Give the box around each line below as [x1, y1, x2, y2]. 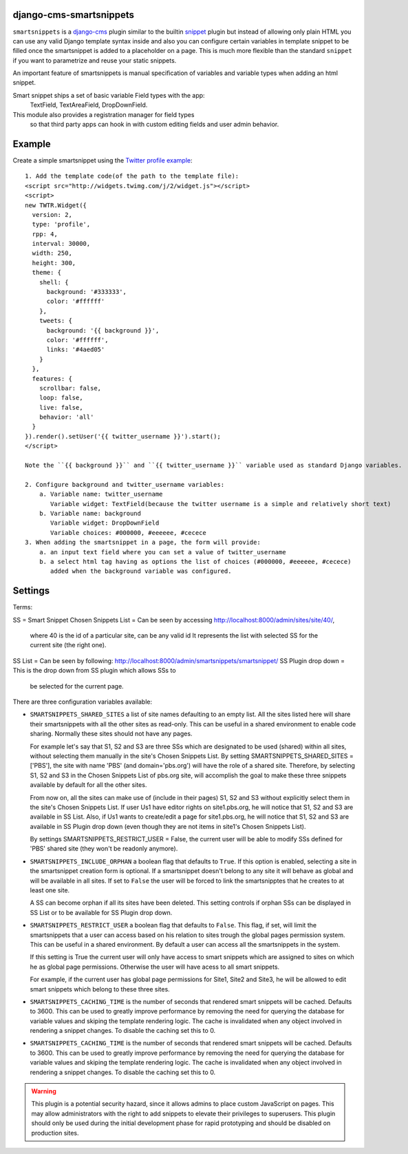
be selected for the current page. [30, 682, 124, 690]
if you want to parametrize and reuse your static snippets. [12, 56, 177, 65]
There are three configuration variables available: [12, 697, 153, 706]
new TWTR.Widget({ [25, 201, 87, 209]
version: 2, [32, 211, 72, 218]
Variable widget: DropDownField [50, 519, 160, 527]
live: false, [39, 403, 83, 411]
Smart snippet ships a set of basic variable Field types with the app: [12, 91, 206, 99]
